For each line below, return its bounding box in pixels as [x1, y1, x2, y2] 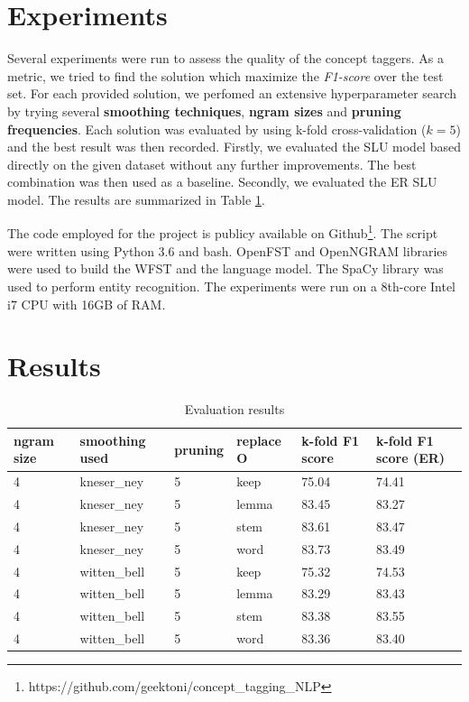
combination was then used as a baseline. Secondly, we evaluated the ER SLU [7, 172, 437, 191]
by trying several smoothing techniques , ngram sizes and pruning [7, 101, 401, 120]
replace [236, 430, 281, 449]
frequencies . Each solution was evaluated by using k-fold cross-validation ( [7, 119, 427, 138]
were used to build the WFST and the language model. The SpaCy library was [7, 259, 444, 278]
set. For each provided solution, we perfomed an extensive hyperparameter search [7, 84, 457, 103]
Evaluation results [184, 400, 285, 419]
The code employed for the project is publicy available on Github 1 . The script [7, 221, 438, 243]
